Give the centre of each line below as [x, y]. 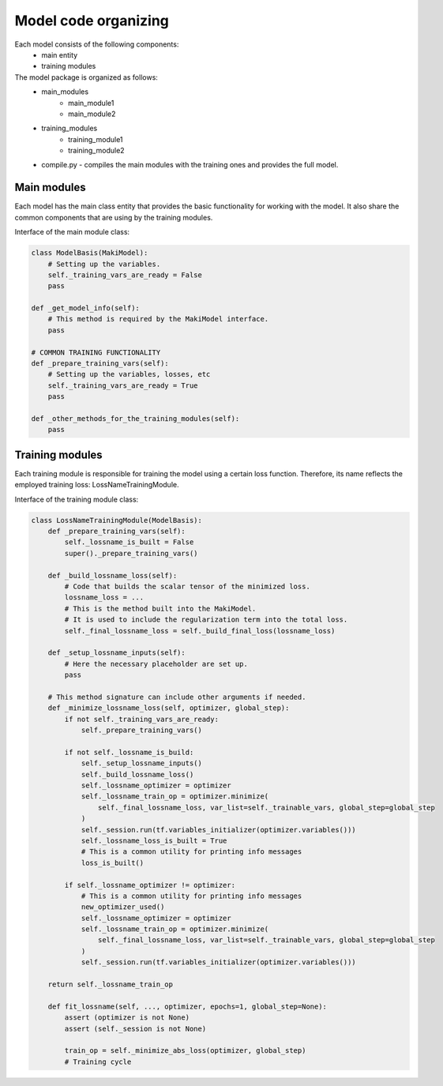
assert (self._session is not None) [135, 1028]
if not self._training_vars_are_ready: [141, 719]
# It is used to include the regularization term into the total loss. [206, 620]
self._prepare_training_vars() [142, 730]
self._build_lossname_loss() [137, 774]
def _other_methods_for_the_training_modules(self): [135, 418]
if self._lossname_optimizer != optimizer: [150, 885]
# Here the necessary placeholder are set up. [156, 664]
